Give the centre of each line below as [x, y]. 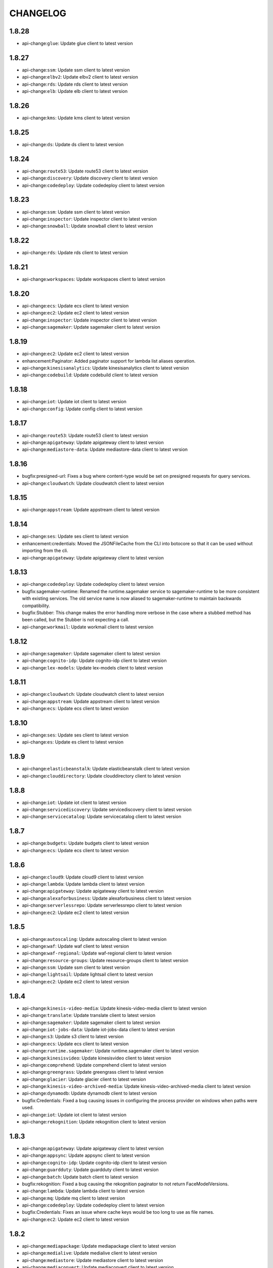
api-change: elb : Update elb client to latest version [75, 91]
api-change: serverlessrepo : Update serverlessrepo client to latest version [102, 905]
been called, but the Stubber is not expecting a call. [76, 620]
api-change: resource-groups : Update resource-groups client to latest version [105, 960]
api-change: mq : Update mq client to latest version [74, 1198]
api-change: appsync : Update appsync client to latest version [86, 1155]
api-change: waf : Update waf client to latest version [75, 946]
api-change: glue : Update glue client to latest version [78, 44]
